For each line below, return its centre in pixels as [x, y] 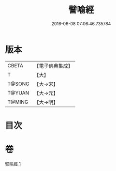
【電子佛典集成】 [54, 66]
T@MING [18, 102]
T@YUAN [18, 93]
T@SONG [19, 84]
